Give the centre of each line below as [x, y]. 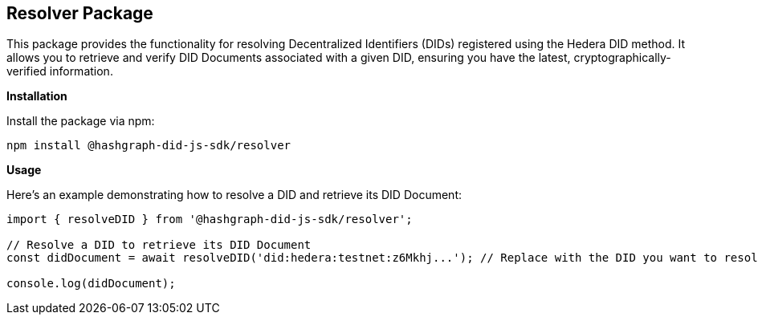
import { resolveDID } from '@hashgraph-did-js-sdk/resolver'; [210, 219]
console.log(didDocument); [91, 284]
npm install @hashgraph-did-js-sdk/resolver [149, 146]
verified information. [60, 71]
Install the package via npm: [81, 121]
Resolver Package [80, 13]
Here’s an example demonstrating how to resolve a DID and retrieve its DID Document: [234, 195]
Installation [37, 96]
